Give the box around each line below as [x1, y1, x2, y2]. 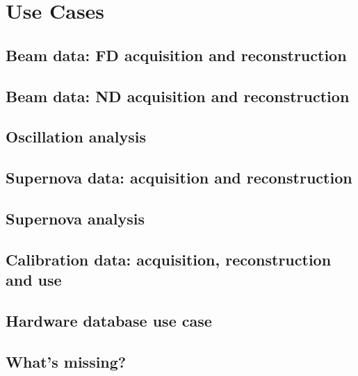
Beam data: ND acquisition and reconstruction [6, 85, 350, 106]
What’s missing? [6, 350, 127, 372]
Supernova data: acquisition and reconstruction [6, 167, 352, 188]
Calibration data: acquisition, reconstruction [6, 248, 332, 270]
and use [6, 269, 62, 291]
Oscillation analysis [6, 126, 146, 147]
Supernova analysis [6, 207, 145, 229]
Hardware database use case [6, 309, 212, 331]
